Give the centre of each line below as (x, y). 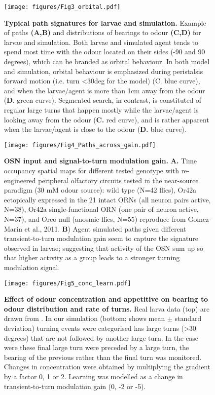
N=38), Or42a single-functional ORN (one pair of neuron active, (101, 209)
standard (188, 318)
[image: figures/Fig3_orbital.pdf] (62, 7)
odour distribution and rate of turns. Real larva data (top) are (107, 308)
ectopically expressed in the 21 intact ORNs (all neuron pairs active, (107, 199)
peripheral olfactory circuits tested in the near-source (118, 180)
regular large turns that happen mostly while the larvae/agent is (101, 110)
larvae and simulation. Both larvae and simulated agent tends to (101, 42)
